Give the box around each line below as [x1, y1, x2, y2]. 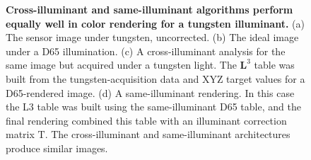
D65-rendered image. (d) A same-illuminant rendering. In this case [6, 85, 295, 100]
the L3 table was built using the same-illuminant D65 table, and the [6, 99, 301, 114]
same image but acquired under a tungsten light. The [6, 57, 237, 72]
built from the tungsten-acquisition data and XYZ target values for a [6, 71, 305, 86]
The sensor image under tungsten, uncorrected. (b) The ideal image [6, 30, 299, 45]
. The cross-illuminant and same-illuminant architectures [45, 127, 291, 142]
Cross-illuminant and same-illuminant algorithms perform [6, 2, 293, 16]
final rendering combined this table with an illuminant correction [6, 113, 287, 127]
